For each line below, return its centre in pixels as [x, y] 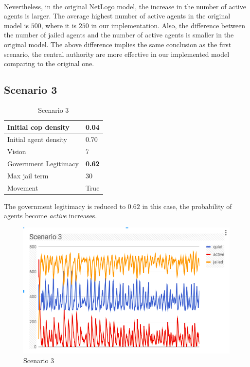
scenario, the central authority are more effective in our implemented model [117, 54]
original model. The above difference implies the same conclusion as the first [118, 44]
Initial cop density [38, 127]
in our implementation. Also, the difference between [168, 25]
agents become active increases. [51, 216]
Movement [23, 187]
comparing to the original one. [49, 63]
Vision [17, 151]
